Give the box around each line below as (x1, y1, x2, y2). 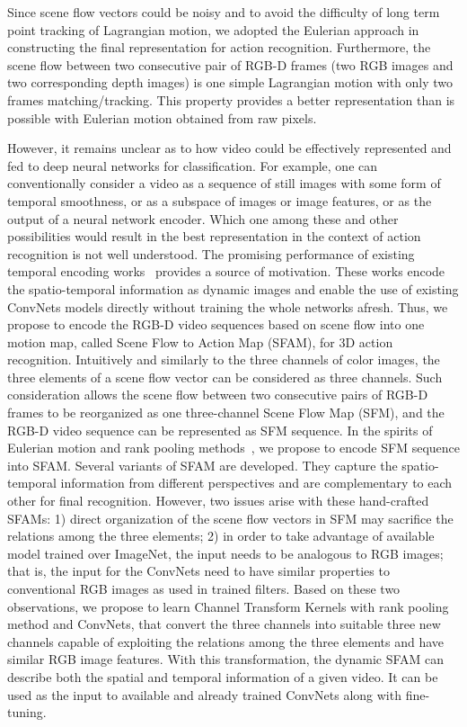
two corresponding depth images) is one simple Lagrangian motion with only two (7, 73, 454, 92)
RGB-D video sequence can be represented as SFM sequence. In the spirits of (7, 420, 433, 439)
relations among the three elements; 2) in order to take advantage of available (7, 526, 435, 545)
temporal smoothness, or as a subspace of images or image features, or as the (7, 191, 432, 210)
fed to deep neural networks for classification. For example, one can (7, 156, 378, 175)
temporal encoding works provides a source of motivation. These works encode (7, 262, 445, 281)
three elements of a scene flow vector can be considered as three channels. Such (7, 367, 443, 386)
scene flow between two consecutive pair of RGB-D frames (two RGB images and (7, 55, 454, 74)
